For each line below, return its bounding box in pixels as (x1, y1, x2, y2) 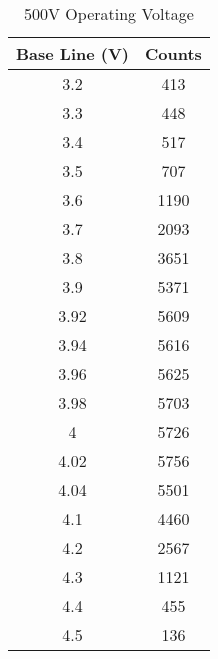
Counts (145, 42, 202, 65)
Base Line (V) (16, 42, 130, 65)
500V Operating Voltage (24, 2, 194, 25)
